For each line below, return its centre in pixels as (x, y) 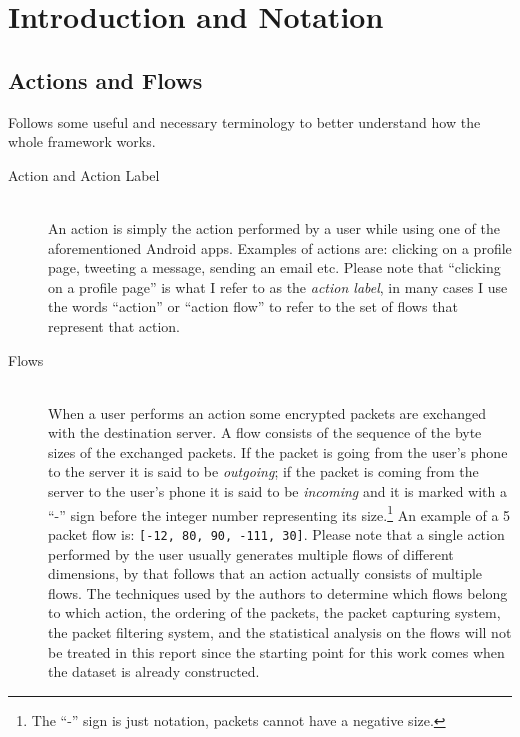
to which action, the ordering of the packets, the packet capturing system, (274, 612)
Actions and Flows (105, 79)
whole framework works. (82, 141)
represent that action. (114, 325)
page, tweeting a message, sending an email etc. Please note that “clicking (274, 267)
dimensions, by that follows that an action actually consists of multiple (265, 573)
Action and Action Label (84, 174)
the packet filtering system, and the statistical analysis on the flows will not (280, 631)
